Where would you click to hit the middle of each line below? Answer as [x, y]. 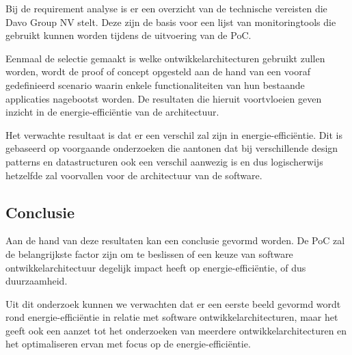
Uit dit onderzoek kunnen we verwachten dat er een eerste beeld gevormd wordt [173, 303]
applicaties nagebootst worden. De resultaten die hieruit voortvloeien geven [164, 98]
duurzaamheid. [37, 281]
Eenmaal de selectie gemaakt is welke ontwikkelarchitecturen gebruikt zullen [165, 58]
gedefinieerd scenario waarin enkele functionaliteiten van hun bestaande [155, 84]
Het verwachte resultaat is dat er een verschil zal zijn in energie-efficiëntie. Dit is [174, 134]
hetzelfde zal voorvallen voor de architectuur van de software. [134, 175]
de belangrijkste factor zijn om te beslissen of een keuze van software [149, 253]
